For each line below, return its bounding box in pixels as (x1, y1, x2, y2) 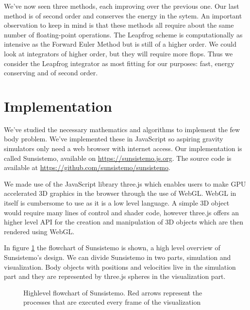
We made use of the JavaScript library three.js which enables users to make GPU (4, 178, 246, 189)
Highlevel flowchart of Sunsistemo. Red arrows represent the (23, 287, 202, 297)
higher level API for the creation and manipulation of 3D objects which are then (4, 217, 243, 227)
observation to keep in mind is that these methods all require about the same (4, 20, 234, 30)
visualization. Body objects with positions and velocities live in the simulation (4, 261, 236, 272)
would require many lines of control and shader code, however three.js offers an (4, 207, 239, 217)
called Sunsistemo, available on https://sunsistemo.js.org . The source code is (4, 153, 232, 163)
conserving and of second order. (4, 68, 98, 78)
